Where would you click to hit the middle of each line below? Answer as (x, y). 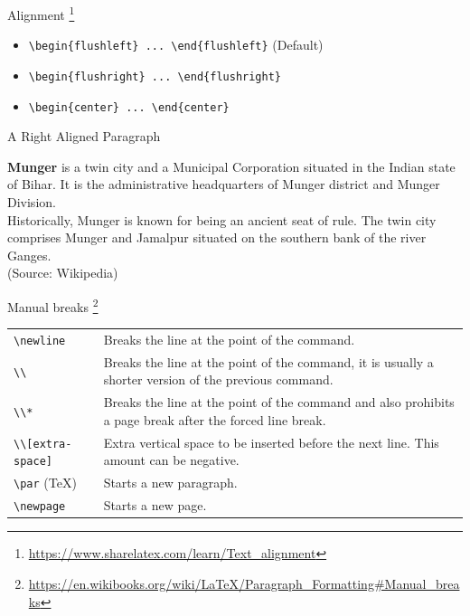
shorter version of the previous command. (218, 379)
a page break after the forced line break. (215, 419)
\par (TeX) (45, 483)
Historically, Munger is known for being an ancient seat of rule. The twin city (222, 219)
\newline (40, 341)
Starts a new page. (155, 505)
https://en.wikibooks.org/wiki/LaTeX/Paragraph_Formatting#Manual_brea (244, 583)
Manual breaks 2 (53, 305)
